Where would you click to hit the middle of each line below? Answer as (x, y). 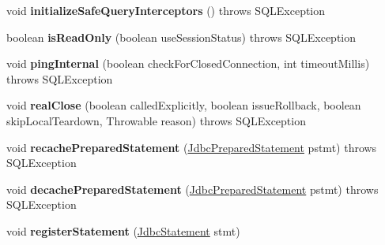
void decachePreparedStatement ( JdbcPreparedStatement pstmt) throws (192, 189)
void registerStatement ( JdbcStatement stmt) (123, 230)
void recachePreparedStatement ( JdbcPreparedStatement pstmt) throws (192, 147)
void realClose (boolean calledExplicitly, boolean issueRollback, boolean (184, 105)
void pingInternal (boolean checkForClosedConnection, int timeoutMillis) (188, 63)
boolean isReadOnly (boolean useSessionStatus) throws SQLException (181, 37)
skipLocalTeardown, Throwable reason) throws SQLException (156, 120)
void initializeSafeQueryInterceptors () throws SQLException (166, 10)
